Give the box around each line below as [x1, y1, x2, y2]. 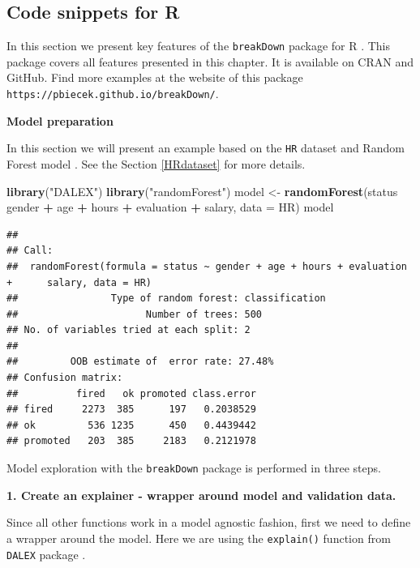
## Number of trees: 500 [6, 308, 262, 320]
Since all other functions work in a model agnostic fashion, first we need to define [6, 514, 411, 531]
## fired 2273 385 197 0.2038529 [6, 404, 256, 416]
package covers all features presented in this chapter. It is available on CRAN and [6, 53, 414, 70]
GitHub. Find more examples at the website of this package [6, 69, 303, 86]
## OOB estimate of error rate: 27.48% [6, 356, 274, 368]
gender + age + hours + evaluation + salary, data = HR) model [6, 199, 334, 216]
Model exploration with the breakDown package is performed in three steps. [6, 459, 381, 476]
